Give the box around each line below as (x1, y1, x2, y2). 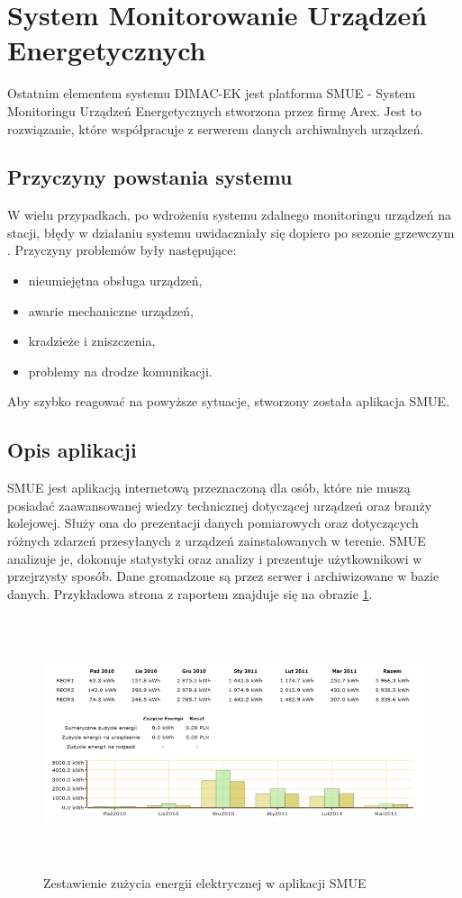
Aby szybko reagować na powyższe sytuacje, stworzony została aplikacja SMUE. (7, 392, 450, 411)
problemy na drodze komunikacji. (28, 361, 213, 380)
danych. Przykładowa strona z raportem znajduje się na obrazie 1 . (7, 584, 373, 603)
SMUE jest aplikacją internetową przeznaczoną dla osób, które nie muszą (7, 478, 411, 497)
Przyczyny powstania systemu (7, 163, 293, 191)
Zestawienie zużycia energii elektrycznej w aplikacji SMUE (43, 874, 367, 893)
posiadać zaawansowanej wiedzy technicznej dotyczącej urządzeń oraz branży (7, 495, 432, 514)
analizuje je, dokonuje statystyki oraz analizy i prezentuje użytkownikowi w (7, 549, 422, 567)
